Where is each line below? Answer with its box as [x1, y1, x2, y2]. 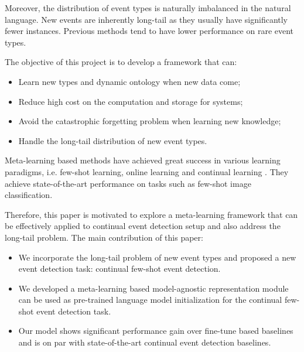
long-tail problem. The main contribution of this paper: [5, 231, 203, 243]
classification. [5, 189, 53, 201]
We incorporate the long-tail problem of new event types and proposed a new [18, 251, 296, 263]
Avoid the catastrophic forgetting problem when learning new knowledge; [18, 115, 281, 127]
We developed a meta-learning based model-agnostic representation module [18, 282, 289, 294]
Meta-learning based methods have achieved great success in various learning [5, 154, 281, 166]
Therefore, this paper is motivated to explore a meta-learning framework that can [5, 208, 298, 220]
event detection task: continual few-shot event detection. [18, 262, 221, 275]
